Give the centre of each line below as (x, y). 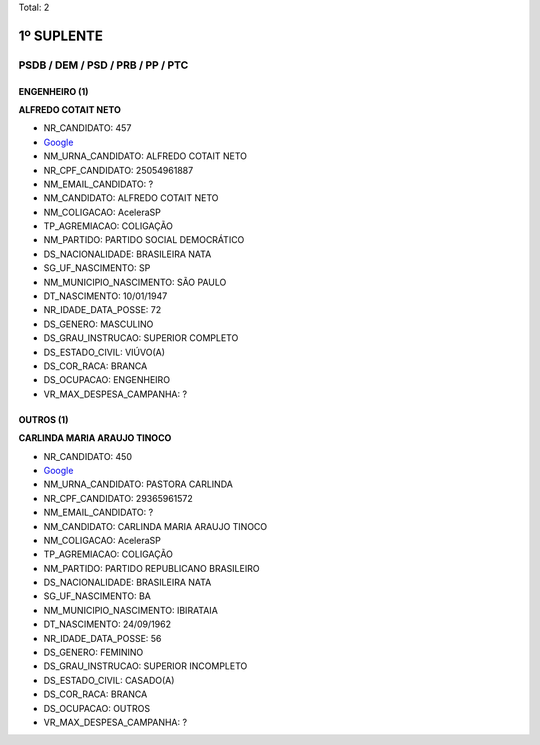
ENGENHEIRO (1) (53, 91)
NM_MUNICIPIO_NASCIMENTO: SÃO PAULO (135, 282)
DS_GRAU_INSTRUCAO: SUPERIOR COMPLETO (141, 338)
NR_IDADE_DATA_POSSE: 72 (102, 310)
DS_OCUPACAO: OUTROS (97, 708)
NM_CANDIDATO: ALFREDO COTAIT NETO (131, 198)
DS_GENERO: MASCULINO (98, 324)
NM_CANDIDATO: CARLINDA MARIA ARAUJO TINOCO (155, 526)
